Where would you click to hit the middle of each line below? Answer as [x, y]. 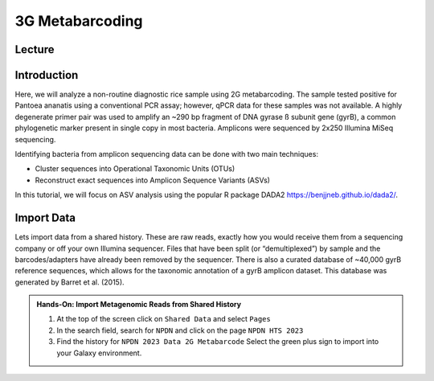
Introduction [47, 75]
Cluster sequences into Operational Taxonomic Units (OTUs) [135, 169]
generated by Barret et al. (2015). [70, 282]
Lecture [35, 49]
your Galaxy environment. [99, 353]
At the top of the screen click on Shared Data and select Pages [164, 319]
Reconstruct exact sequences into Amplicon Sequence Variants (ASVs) [153, 180]
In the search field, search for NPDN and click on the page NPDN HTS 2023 [180, 330]
